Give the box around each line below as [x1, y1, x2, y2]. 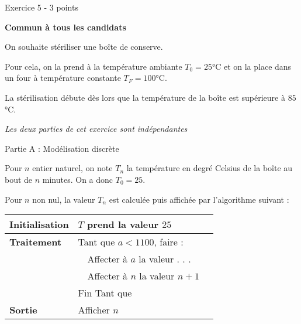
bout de [5, 173, 33, 185]
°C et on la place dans [212, 60, 292, 72]
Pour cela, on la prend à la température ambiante [5, 60, 182, 72]
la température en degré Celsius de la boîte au [126, 162, 293, 174]
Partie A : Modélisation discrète [5, 142, 119, 154]
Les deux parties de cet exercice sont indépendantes [5, 122, 188, 135]
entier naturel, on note [32, 162, 113, 174]
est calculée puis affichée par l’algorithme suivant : [109, 193, 289, 205]
